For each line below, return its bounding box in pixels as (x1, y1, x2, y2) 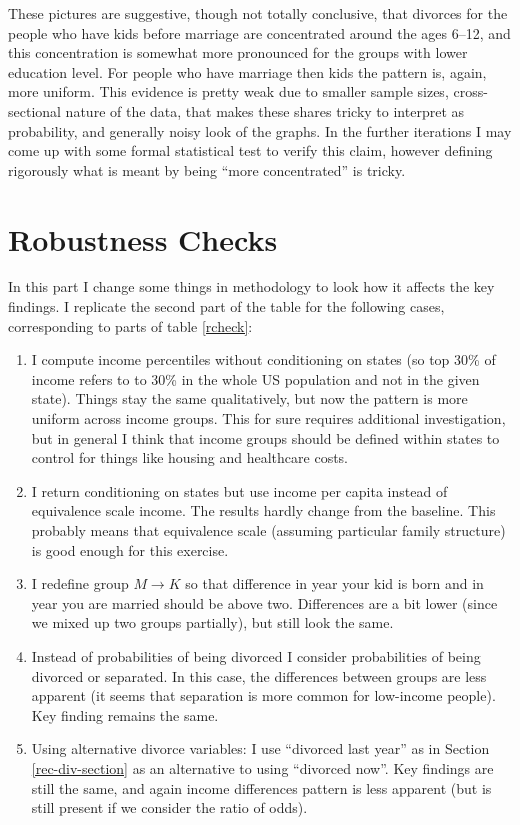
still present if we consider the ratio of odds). (31, 797, 308, 818)
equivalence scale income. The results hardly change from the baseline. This (31, 500, 496, 521)
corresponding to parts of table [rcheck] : (8, 315, 253, 336)
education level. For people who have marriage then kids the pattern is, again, (8, 61, 487, 82)
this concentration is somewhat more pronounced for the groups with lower (8, 42, 468, 63)
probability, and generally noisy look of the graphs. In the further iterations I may (8, 120, 512, 141)
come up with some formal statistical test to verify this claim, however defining (8, 140, 493, 161)
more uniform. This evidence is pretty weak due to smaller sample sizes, (8, 81, 449, 102)
